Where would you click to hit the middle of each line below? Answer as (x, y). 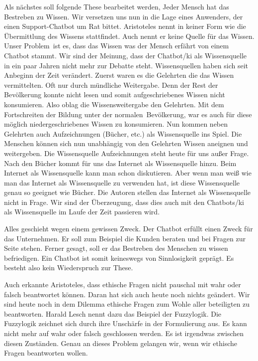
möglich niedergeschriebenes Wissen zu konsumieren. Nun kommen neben (116, 124)
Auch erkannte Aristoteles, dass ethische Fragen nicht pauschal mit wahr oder (123, 284)
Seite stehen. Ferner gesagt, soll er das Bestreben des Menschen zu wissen (116, 248)
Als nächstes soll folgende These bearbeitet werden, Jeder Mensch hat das (117, 6)
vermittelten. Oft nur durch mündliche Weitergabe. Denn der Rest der (111, 85)
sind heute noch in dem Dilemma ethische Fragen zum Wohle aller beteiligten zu (127, 304)
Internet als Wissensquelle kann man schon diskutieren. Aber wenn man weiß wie (128, 173)
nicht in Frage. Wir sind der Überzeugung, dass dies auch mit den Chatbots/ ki (124, 202)
